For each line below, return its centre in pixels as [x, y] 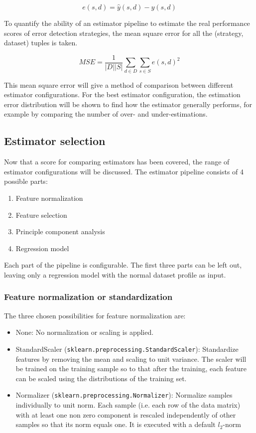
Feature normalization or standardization [88, 297]
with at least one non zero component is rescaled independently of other [126, 414]
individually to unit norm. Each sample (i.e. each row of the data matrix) [128, 405]
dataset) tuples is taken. [41, 43]
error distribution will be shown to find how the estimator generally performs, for [128, 104]
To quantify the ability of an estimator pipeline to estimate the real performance [127, 23]
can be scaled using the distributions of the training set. [101, 378]
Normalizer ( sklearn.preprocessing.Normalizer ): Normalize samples [124, 395]
